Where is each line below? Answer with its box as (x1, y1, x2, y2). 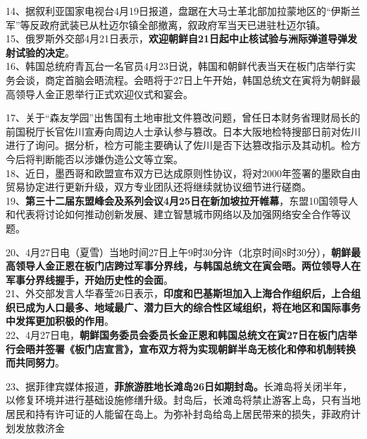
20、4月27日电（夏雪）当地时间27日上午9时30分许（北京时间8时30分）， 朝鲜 (6, 244, 351, 259)
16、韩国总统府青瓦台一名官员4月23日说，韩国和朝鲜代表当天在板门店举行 (6, 59, 346, 73)
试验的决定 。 (15, 44, 75, 59)
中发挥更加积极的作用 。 (6, 313, 114, 328)
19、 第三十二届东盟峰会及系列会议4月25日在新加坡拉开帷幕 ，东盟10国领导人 (6, 193, 359, 208)
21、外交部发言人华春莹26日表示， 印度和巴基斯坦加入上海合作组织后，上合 (6, 286, 351, 301)
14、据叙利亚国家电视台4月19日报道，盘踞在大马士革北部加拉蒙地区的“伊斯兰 (6, 4, 361, 18)
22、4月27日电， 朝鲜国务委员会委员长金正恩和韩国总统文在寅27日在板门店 (6, 327, 348, 342)
